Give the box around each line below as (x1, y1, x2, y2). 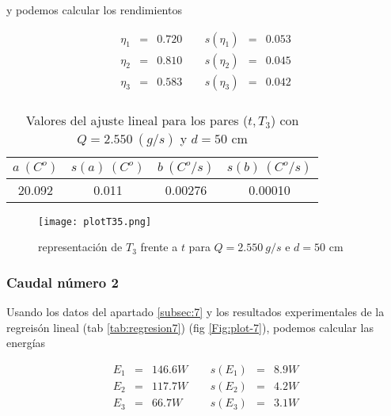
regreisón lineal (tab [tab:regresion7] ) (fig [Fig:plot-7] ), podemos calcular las (6, 319, 374, 335)
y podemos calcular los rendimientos (6, 2, 182, 17)
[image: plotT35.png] (38, 216, 152, 227)
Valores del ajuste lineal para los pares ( (25, 110, 249, 129)
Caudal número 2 (6, 272, 119, 292)
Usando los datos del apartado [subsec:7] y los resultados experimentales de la (6, 303, 385, 320)
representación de (38, 239, 123, 255)
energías (6, 334, 46, 351)
